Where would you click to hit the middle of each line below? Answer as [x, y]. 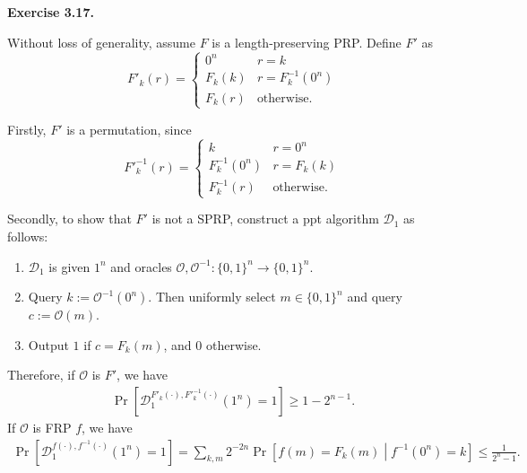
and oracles [141, 266]
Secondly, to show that [69, 219]
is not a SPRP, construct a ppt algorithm [265, 219]
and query [375, 297]
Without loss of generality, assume [101, 42]
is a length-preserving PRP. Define [307, 42]
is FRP [52, 428]
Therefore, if [41, 375]
